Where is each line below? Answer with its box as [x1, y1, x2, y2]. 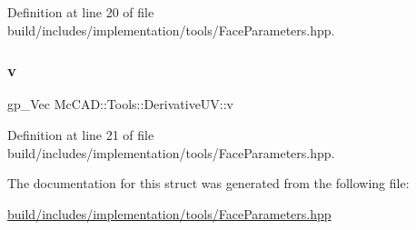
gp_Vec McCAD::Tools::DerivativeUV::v [7, 95, 234, 114]
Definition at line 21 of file [7, 125, 154, 144]
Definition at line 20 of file [7, 3, 154, 21]
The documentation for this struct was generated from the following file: [7, 174, 410, 193]
